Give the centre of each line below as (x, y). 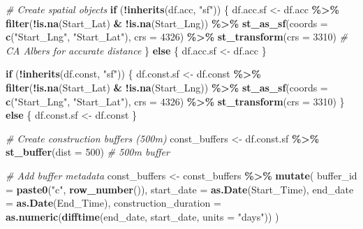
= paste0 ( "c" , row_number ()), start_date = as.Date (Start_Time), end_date (180, 189)
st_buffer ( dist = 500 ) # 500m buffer (88, 152)
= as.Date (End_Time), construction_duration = (113, 203)
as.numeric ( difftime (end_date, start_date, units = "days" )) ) (142, 216)
